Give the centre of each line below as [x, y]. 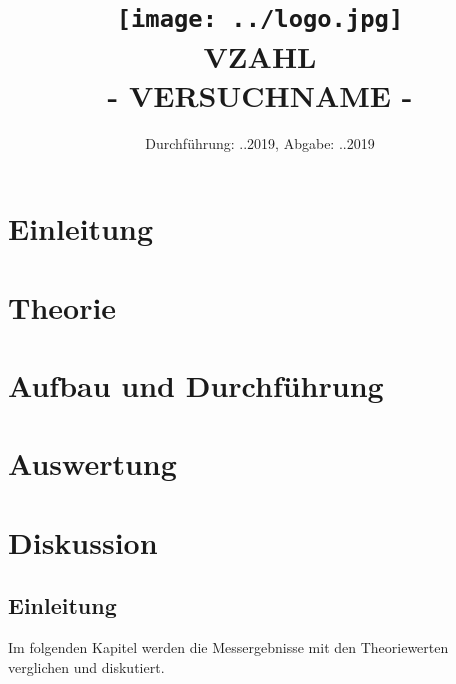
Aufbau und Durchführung [196, 384]
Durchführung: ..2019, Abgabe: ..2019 [260, 142]
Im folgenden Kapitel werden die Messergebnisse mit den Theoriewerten [228, 647]
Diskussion [83, 541]
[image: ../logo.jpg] [260, 19]
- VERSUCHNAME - [260, 94]
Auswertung [92, 463]
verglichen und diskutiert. [86, 666]
